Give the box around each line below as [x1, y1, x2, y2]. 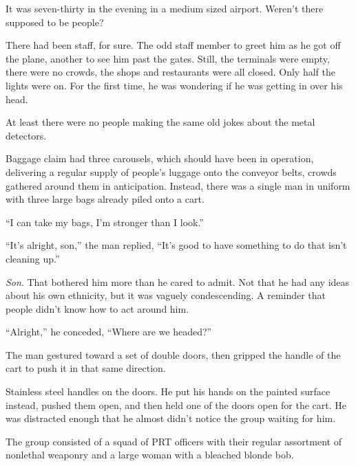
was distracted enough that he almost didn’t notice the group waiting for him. [6, 411, 336, 425]
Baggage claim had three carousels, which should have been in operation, [6, 151, 314, 166]
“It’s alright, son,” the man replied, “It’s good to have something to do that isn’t [6, 238, 347, 252]
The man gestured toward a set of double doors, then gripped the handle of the [6, 347, 341, 362]
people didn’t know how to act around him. [6, 301, 189, 315]
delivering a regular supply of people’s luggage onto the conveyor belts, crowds [6, 164, 337, 179]
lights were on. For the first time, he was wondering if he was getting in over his [6, 78, 343, 92]
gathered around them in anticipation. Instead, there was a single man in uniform [6, 178, 350, 192]
